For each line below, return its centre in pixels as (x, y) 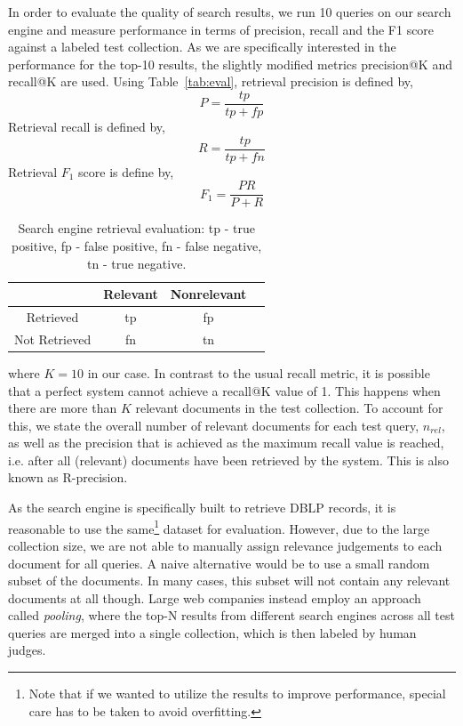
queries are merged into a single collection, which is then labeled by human (212, 632)
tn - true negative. (137, 263)
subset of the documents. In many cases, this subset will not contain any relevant (229, 581)
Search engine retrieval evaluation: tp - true (136, 228)
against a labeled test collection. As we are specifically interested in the (202, 47)
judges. (27, 650)
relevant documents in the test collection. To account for (289, 408)
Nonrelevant (208, 294)
